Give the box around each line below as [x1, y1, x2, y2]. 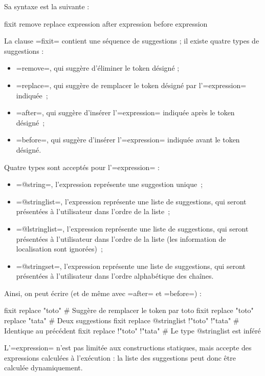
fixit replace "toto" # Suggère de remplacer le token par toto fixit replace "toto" [4, 305, 254, 316]
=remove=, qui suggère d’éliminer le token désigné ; [16, 62, 180, 73]
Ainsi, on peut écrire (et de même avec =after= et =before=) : [4, 287, 202, 298]
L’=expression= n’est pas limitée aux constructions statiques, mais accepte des [4, 342, 252, 353]
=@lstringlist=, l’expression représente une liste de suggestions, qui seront [16, 223, 249, 234]
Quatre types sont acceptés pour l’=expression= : [4, 161, 160, 172]
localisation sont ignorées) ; [16, 243, 103, 254]
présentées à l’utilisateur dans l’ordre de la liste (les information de [16, 233, 226, 244]
